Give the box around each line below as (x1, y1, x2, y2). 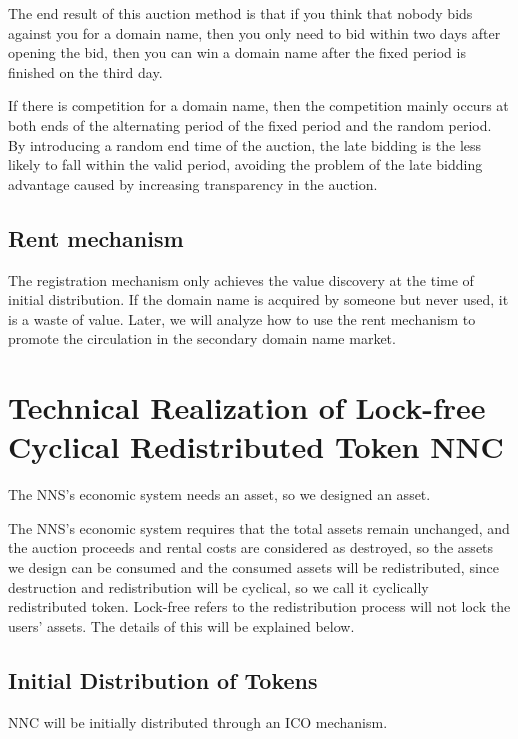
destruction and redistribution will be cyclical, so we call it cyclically (8, 576, 429, 597)
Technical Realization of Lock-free (8, 387, 486, 428)
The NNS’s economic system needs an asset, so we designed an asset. (8, 484, 431, 505)
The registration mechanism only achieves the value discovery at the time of (8, 269, 474, 290)
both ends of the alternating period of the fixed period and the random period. (8, 114, 492, 135)
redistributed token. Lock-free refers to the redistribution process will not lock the (8, 596, 511, 617)
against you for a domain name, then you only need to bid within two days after (8, 22, 501, 43)
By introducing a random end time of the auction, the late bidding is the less (8, 134, 482, 155)
